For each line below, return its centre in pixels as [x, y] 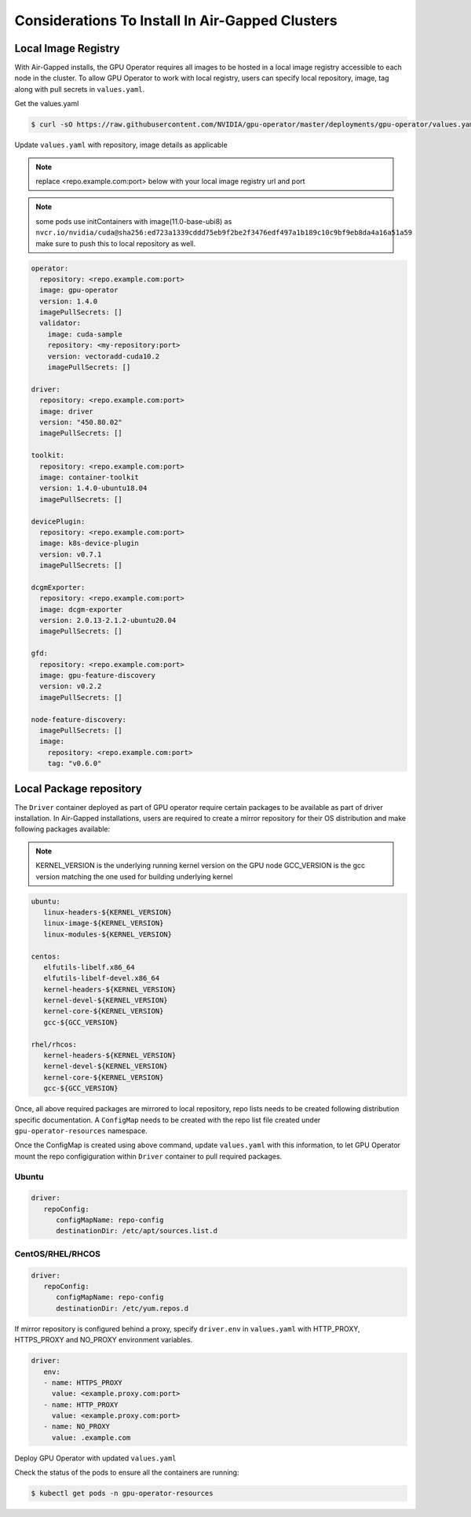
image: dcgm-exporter [81, 609]
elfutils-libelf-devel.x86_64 [102, 978]
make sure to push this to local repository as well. [116, 243]
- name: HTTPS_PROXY [83, 1383]
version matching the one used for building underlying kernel [134, 876]
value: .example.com [91, 1438]
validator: [60, 323]
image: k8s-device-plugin [89, 543]
